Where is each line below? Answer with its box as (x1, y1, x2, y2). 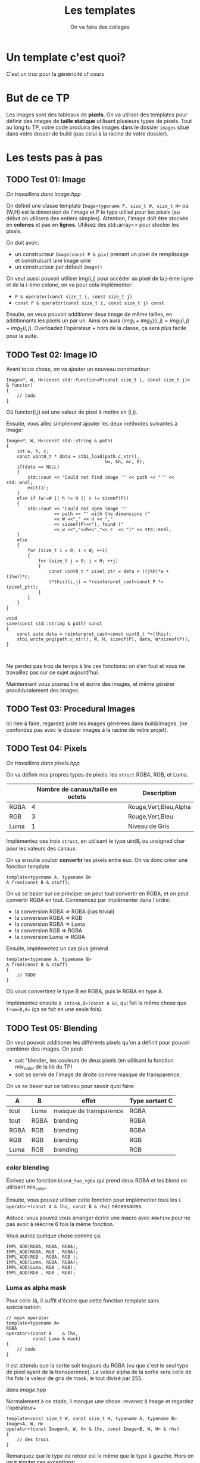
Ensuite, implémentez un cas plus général (6, 945, 108, 952)
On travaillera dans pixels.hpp (6, 759, 80, 766)
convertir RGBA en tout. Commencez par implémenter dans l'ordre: (6, 897, 171, 904)
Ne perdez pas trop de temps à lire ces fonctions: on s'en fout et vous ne (6, 663, 186, 670)
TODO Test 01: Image (6, 174, 86, 185)
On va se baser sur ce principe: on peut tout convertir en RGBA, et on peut (6, 890, 189, 897)
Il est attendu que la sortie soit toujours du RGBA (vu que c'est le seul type (6, 1362, 189, 1369)
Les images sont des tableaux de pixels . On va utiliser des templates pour (6, 111, 187, 118)
